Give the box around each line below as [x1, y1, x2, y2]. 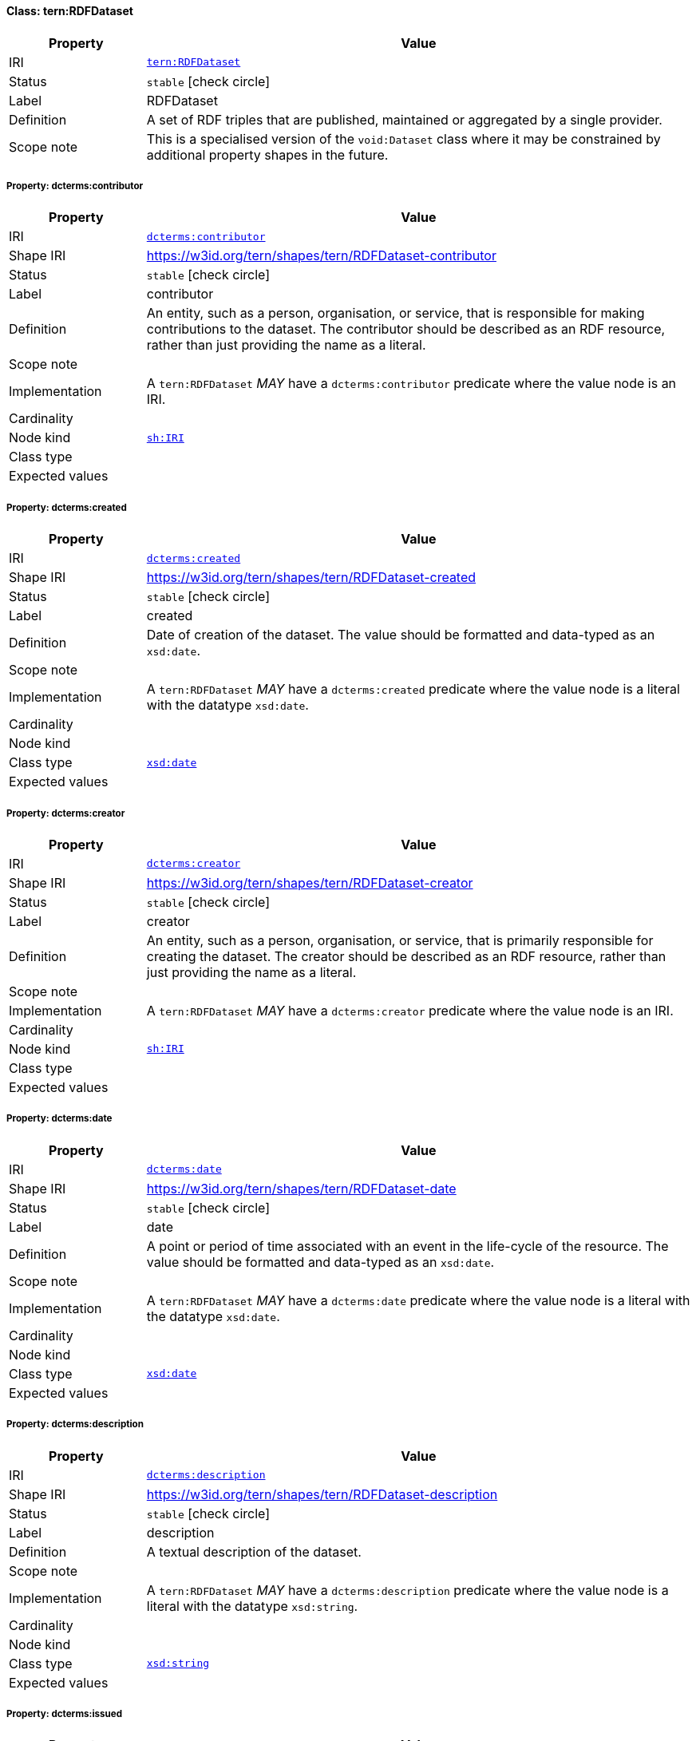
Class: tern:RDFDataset [6, 4, 133, 18]
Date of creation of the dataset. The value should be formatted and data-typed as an [146, 627, 655, 643]
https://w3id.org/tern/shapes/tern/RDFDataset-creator [146, 874, 473, 891]
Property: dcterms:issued [6, 1707, 122, 1719]
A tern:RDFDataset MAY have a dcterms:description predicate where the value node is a [146, 1581, 669, 1598]
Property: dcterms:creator [6, 807, 125, 819]
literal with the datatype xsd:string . [146, 1597, 358, 1614]
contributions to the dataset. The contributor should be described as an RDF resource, [146, 321, 666, 338]
